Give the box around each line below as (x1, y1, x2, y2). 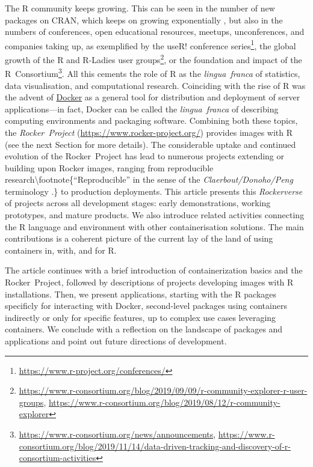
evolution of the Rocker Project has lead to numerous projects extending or (5, 150, 284, 162)
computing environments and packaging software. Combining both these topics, (5, 114, 298, 127)
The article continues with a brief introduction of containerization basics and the (5, 264, 303, 276)
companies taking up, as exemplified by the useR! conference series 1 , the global (5, 37, 296, 52)
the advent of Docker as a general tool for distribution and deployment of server (5, 91, 300, 103)
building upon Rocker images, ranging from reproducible (5, 161, 214, 174)
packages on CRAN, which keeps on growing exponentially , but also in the (5, 13, 283, 26)
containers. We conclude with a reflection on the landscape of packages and (5, 323, 283, 335)
